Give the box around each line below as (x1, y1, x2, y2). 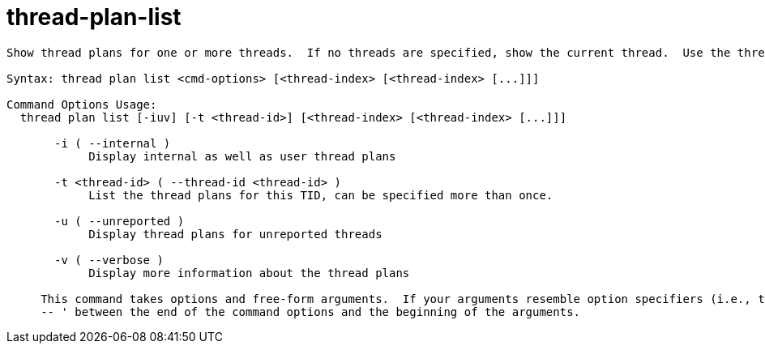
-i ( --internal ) (54, 136, 171, 150)
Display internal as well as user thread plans (88, 149, 396, 163)
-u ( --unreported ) (54, 214, 185, 228)
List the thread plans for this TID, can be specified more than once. (88, 188, 553, 202)
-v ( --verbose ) (54, 253, 164, 267)
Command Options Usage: (6, 97, 157, 111)
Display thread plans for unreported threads (88, 227, 382, 241)
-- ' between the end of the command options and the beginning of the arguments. (41, 305, 581, 318)
